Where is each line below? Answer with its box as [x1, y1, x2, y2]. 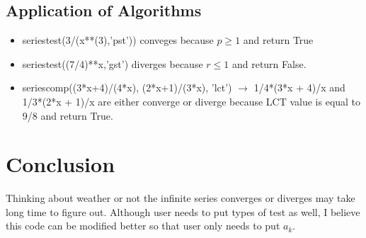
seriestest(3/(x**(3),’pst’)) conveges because [22, 33, 214, 47]
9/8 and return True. [22, 108, 113, 123]
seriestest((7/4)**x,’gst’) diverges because [22, 56, 203, 71]
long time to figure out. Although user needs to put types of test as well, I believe [6, 204, 360, 219]
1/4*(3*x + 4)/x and [253, 80, 345, 95]
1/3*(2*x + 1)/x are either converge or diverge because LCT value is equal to [22, 93, 361, 108]
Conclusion [6, 149, 115, 178]
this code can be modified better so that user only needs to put [6, 218, 280, 233]
